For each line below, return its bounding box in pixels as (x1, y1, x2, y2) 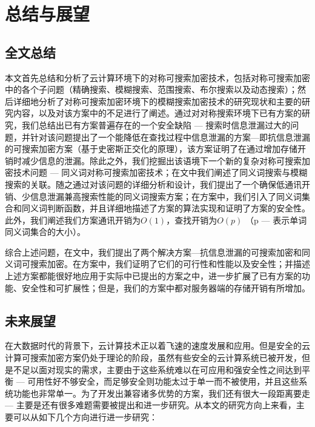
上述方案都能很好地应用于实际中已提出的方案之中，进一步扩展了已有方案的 (5, 270, 302, 282)
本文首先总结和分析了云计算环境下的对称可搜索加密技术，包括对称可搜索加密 (5, 71, 310, 84)
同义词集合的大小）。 (5, 225, 85, 238)
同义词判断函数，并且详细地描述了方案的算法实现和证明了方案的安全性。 (21, 202, 310, 214)
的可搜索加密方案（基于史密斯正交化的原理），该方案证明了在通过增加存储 (5, 142, 297, 155)
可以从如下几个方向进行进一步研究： (13, 411, 157, 423)
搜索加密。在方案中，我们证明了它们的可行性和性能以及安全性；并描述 (30, 257, 310, 270)
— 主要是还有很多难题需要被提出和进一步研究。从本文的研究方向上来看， (5, 399, 296, 411)
